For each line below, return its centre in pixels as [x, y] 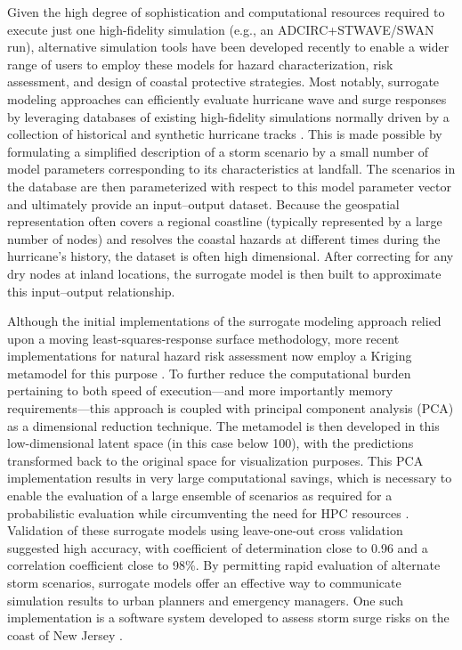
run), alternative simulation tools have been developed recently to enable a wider [228, 47]
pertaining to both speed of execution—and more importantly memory [200, 390]
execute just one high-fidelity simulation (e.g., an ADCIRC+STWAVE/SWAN [221, 29]
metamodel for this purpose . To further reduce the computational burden [209, 373]
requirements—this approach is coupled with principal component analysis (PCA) [231, 408]
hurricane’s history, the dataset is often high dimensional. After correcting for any [231, 256]
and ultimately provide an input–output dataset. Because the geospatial [203, 203]
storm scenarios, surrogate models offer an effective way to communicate [204, 582]
